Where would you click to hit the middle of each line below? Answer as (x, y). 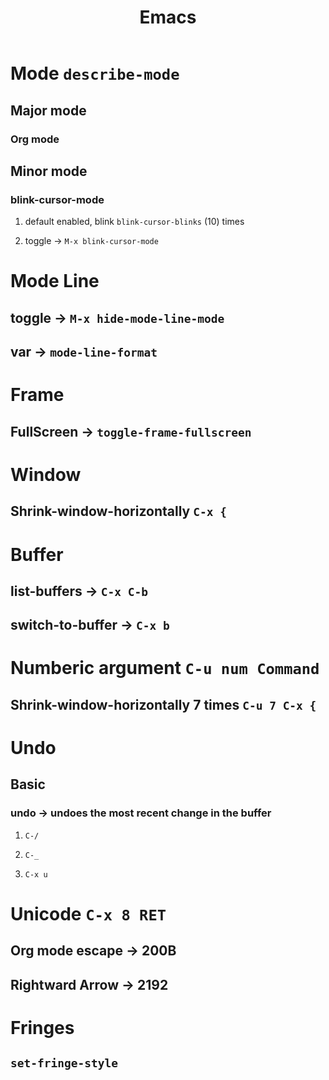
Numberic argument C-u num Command (165, 668)
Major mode (48, 110)
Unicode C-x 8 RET (88, 913)
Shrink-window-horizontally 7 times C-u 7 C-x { (163, 704)
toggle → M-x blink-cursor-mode (91, 241)
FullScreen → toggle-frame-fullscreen (131, 431)
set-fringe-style (64, 1063)
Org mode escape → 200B (93, 951)
